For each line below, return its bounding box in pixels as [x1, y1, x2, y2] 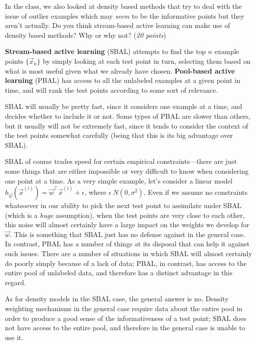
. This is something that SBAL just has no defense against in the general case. [10, 229, 246, 239]
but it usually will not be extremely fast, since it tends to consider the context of [5, 120, 248, 131]
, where [84, 187, 106, 197]
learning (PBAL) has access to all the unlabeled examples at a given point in [5, 75, 240, 85]
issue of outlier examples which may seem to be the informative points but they [5, 10, 244, 21]
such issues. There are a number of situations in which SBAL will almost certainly [5, 248, 252, 259]
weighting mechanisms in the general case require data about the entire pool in [5, 303, 243, 314]
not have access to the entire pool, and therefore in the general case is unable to [5, 322, 246, 333]
